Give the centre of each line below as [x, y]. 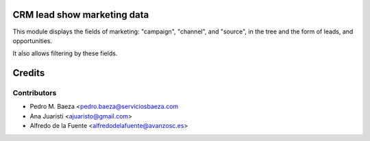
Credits [29, 73]
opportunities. [33, 40]
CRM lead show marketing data [81, 15]
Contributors [35, 93]
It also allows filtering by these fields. [65, 53]
